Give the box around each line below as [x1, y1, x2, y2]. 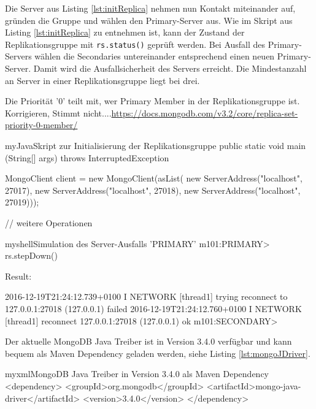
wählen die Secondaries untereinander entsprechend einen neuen [34, 50, 275, 63]
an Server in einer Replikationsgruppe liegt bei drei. [5, 74, 200, 86]
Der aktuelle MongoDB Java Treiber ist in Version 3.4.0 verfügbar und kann [5, 335, 292, 348]
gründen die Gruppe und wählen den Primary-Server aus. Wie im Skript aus [5, 13, 293, 26]
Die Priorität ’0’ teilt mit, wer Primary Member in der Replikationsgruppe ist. [5, 94, 300, 107]
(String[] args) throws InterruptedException [5, 151, 169, 164]
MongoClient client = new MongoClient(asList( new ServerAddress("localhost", [5, 172, 303, 185]
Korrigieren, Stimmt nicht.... [5, 106, 112, 119]
